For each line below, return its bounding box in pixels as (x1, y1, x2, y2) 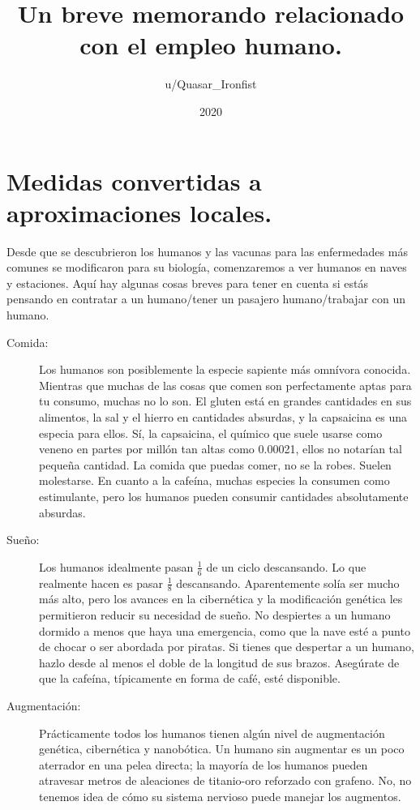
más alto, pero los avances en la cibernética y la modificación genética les (39, 590, 403, 607)
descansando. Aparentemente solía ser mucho (176, 574, 400, 591)
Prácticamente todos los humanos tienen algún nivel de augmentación (39, 724, 385, 741)
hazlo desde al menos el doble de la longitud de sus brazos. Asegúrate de (39, 654, 400, 671)
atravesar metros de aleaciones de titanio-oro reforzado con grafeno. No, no (39, 772, 412, 789)
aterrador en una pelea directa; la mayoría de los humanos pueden (39, 756, 368, 773)
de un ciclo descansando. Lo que (206, 558, 366, 575)
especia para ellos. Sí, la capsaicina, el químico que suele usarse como (39, 424, 383, 441)
